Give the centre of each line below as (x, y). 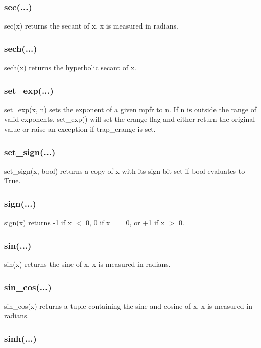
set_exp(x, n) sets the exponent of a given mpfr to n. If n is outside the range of (130, 109)
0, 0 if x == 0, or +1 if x (125, 222)
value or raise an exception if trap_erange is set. (80, 129)
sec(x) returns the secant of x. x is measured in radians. (91, 26)
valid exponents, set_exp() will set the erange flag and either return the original (130, 119)
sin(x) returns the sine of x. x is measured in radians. (87, 264)
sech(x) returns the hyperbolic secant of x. (70, 68)
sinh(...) (20, 338)
